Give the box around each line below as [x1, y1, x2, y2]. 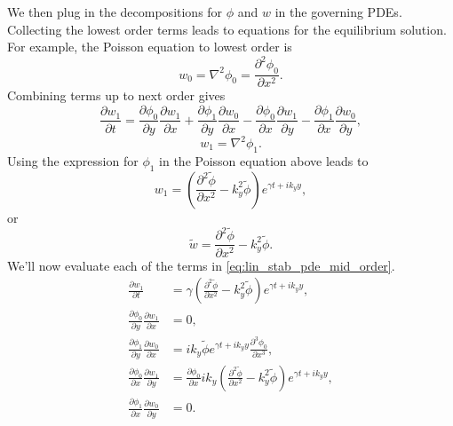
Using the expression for [7, 151, 139, 170]
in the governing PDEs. [274, 3, 402, 20]
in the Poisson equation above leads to [159, 151, 369, 170]
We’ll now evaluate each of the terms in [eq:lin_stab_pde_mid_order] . [7, 256, 395, 274]
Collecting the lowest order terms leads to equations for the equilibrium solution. [7, 20, 447, 38]
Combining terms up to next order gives [7, 86, 226, 105]
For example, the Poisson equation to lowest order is [7, 37, 292, 56]
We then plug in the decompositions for [7, 3, 223, 20]
